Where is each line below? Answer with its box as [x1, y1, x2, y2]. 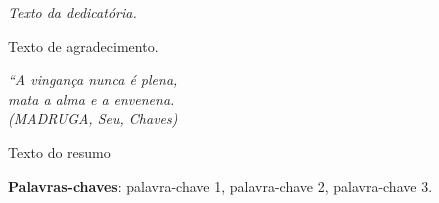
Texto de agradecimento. [8, 35, 159, 56]
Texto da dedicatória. [8, 2, 137, 22]
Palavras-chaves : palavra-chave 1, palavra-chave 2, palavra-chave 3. [8, 175, 433, 196]
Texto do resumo [8, 141, 111, 162]
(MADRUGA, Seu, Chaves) [8, 108, 178, 129]
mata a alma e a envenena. [8, 88, 175, 109]
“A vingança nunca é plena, [8, 69, 178, 90]
